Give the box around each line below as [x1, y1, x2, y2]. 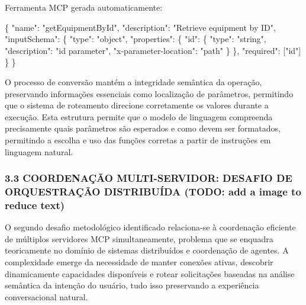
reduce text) [5, 197, 65, 212]
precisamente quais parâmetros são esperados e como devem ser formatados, [5, 122, 281, 134]
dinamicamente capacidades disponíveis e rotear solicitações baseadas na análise [5, 267, 295, 280]
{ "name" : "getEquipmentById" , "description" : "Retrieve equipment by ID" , [5, 21, 276, 33]
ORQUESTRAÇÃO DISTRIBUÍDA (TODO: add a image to [5, 184, 301, 198]
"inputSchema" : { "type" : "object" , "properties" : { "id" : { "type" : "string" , [5, 33, 266, 45]
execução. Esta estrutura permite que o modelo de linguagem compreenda [5, 110, 273, 123]
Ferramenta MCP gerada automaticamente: [5, 1, 163, 13]
